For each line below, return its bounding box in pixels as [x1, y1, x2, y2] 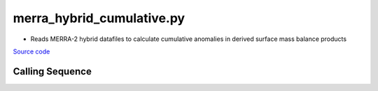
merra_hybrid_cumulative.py [13, 10, 185, 26]
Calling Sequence [13, 65, 92, 77]
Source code [13, 47, 50, 56]
